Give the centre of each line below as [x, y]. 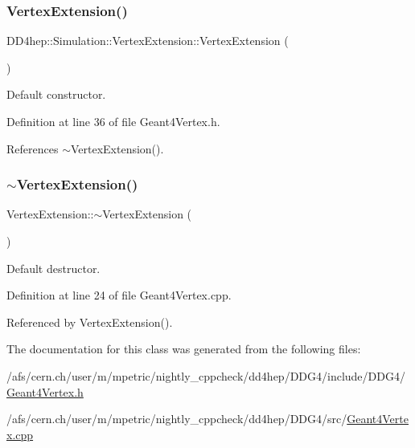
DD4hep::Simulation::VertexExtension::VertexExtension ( [148, 41]
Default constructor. [56, 94]
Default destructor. [53, 268]
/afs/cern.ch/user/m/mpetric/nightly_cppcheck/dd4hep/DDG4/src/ [177, 419]
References [33, 148]
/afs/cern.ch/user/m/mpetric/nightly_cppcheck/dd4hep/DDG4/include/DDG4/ [206, 375]
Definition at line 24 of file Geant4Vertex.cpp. [119, 295]
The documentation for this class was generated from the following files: [184, 349]
